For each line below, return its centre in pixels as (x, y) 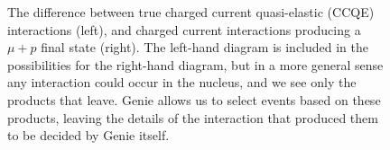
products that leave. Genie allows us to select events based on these (194, 99)
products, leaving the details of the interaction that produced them (193, 117)
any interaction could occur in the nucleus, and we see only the (182, 82)
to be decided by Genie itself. (88, 135)
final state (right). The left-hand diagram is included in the (204, 47)
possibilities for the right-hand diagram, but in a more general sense (195, 64)
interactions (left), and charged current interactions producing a (184, 29)
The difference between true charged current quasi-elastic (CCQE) (191, 12)
